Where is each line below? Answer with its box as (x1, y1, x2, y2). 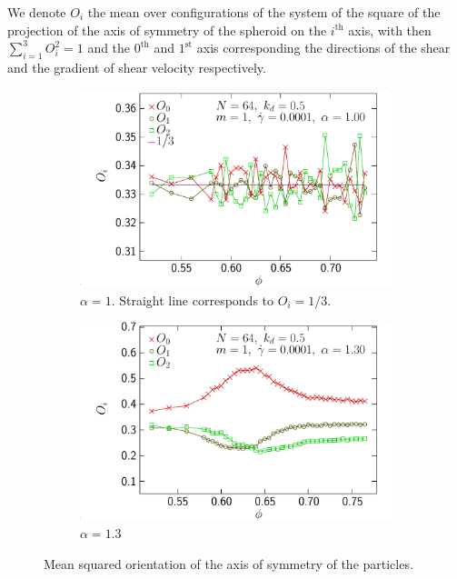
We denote (7, 3, 66, 21)
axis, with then (348, 20, 432, 39)
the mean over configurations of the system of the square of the (87, 3, 441, 21)
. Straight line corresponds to (111, 290, 274, 309)
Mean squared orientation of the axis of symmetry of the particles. (44, 554, 413, 573)
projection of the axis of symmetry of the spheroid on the (7, 20, 327, 39)
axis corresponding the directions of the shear (196, 38, 451, 57)
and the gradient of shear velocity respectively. (7, 57, 266, 76)
